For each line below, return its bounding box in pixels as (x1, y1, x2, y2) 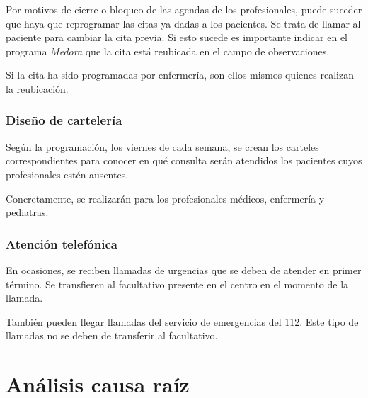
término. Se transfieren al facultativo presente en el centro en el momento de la (6, 276, 349, 291)
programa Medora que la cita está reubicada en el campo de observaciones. (6, 43, 330, 58)
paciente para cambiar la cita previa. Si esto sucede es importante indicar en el (6, 30, 347, 45)
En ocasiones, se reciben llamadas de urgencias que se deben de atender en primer (6, 262, 362, 277)
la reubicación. (6, 81, 69, 96)
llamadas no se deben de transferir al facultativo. (6, 328, 218, 343)
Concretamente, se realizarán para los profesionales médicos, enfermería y (6, 191, 325, 205)
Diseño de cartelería (6, 111, 122, 129)
